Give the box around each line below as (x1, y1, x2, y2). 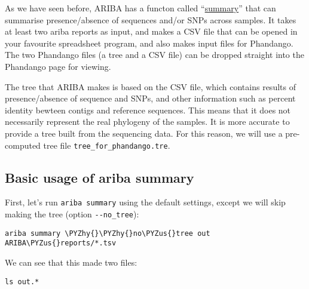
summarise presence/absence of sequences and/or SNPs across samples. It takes (5, 13, 296, 26)
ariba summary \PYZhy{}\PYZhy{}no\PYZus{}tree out (5, 229, 210, 238)
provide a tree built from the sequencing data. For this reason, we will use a (5, 127, 283, 139)
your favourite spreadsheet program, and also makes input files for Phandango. (5, 36, 293, 49)
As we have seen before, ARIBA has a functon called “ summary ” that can (5, 2, 276, 14)
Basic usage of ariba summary (5, 168, 194, 186)
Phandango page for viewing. (5, 60, 111, 72)
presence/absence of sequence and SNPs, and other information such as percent (5, 92, 296, 104)
